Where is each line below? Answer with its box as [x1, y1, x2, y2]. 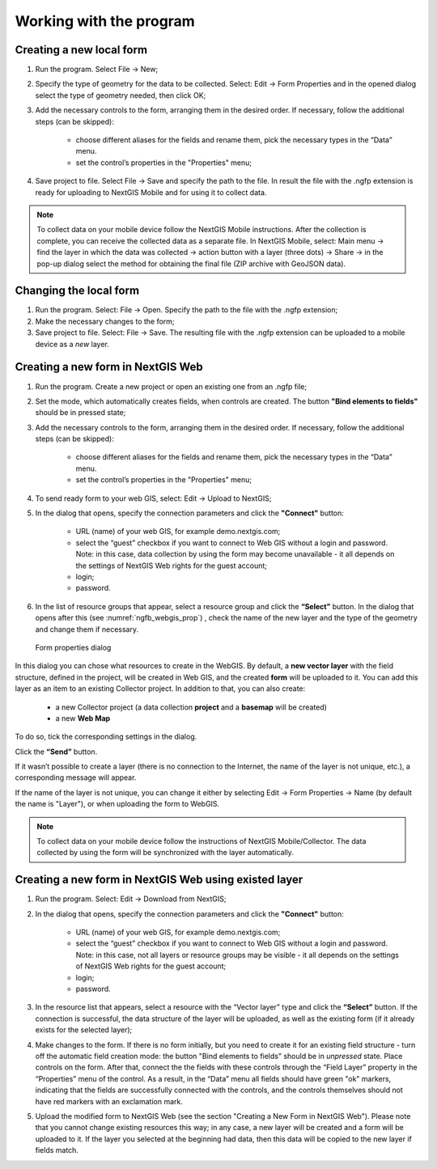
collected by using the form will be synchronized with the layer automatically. [36, 848, 295, 858]
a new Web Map [55, 713, 111, 723]
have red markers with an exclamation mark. [35, 1096, 184, 1106]
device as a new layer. [35, 339, 109, 349]
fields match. [35, 1146, 78, 1155]
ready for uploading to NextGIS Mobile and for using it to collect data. [35, 187, 267, 197]
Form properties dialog [35, 642, 112, 652]
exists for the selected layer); [35, 1025, 133, 1035]
